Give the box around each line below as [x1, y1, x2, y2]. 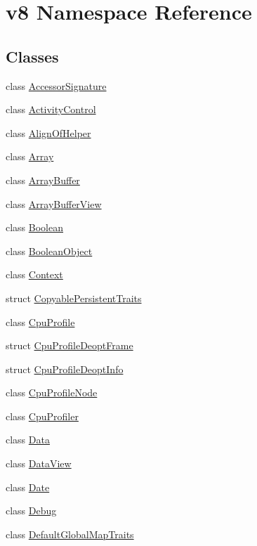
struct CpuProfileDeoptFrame [6, 338, 133, 353]
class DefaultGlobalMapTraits [6, 526, 134, 541]
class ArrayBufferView [6, 196, 102, 211]
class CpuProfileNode [6, 385, 98, 400]
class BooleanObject [6, 243, 93, 258]
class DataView [6, 456, 72, 471]
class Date [6, 479, 50, 494]
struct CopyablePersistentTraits [6, 290, 142, 305]
